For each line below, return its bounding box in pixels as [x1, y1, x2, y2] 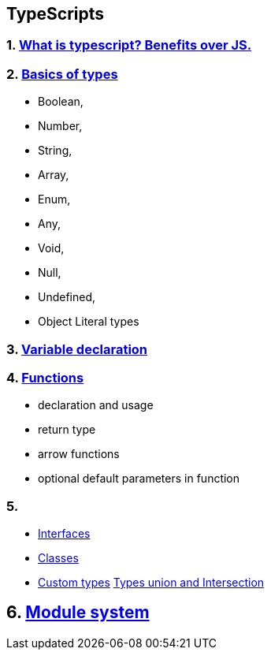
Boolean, [38, 95, 84, 109]
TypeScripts [6, 4, 105, 24]
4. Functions [6, 369, 84, 386]
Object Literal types [38, 315, 139, 329]
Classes [38, 551, 79, 565]
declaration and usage [38, 398, 154, 412]
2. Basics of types [6, 65, 118, 82]
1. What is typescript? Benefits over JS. [6, 37, 252, 54]
